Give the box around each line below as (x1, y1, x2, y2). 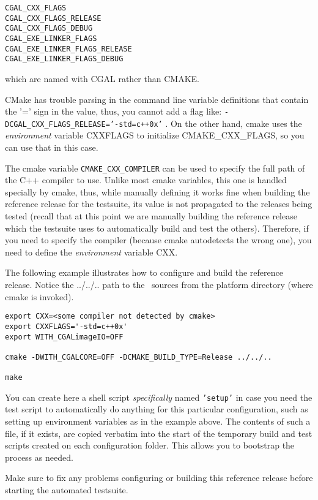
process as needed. (5, 450, 73, 463)
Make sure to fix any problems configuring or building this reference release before (5, 471, 313, 484)
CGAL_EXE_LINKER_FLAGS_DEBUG (5, 55, 124, 64)
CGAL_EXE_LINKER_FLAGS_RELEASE (5, 44, 132, 53)
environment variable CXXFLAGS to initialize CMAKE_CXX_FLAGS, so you (5, 129, 305, 142)
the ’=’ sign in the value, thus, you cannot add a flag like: (5, 105, 222, 118)
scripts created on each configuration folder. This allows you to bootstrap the (5, 439, 295, 452)
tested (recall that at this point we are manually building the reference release (5, 210, 297, 222)
